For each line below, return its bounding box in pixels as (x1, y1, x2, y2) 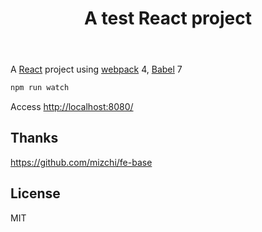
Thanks (10, 130, 59, 147)
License (10, 185, 61, 202)
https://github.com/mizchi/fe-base (10, 156, 153, 168)
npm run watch (10, 83, 70, 93)
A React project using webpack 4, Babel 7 (10, 63, 183, 76)
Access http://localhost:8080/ (10, 101, 134, 113)
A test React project (84, 7, 252, 30)
